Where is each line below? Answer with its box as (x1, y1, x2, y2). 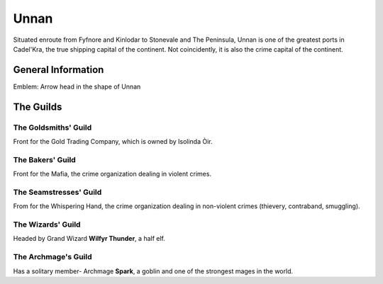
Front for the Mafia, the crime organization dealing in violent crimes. (13, 170, 212, 178)
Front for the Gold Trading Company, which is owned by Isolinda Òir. (13, 137, 213, 145)
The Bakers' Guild (13, 154, 76, 164)
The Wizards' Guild (13, 220, 81, 229)
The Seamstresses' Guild (13, 187, 102, 197)
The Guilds (13, 101, 62, 113)
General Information (13, 64, 104, 76)
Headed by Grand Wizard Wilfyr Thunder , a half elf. (13, 234, 166, 243)
